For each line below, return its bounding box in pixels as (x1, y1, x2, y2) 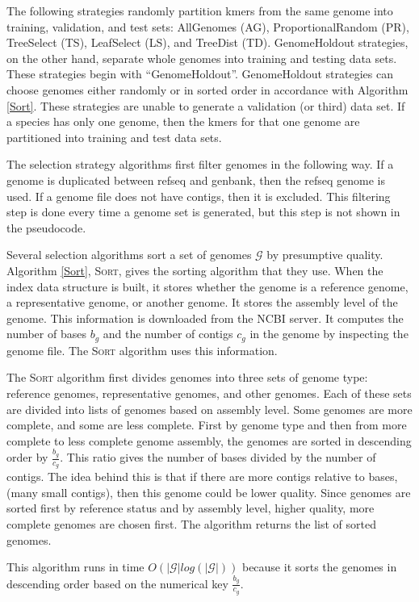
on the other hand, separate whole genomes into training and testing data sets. (6, 49, 397, 66)
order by (6, 449, 48, 466)
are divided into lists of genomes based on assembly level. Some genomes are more (6, 400, 413, 417)
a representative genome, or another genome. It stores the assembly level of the (6, 294, 398, 311)
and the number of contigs (103, 325, 233, 342)
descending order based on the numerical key (6, 575, 228, 592)
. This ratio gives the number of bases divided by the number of (60, 449, 376, 466)
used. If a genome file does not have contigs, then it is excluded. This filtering (6, 187, 391, 204)
